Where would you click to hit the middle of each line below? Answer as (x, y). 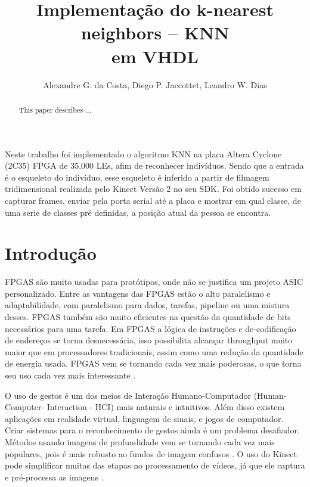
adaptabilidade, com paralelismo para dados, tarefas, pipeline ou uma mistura (147, 305)
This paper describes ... (55, 109)
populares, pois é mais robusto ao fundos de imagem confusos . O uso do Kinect (151, 453)
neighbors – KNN (155, 32)
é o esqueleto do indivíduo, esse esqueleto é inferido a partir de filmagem (137, 177)
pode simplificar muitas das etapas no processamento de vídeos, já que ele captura (155, 465)
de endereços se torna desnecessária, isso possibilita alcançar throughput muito (149, 340)
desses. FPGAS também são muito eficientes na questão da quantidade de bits (148, 317)
